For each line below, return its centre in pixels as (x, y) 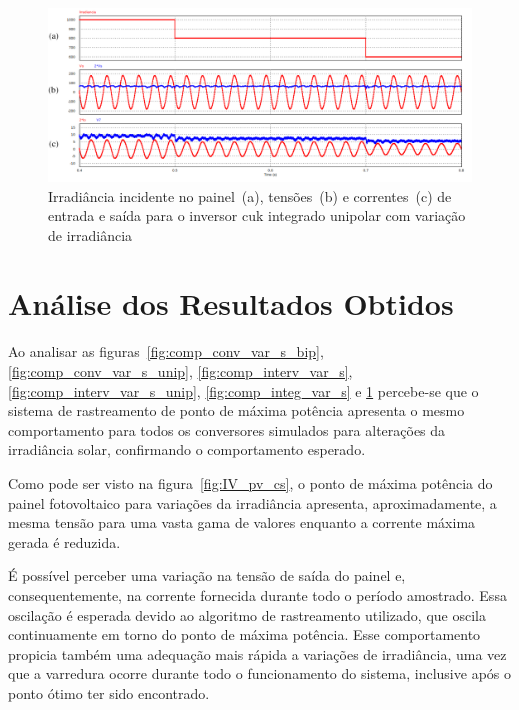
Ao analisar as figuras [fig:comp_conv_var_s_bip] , (166, 351)
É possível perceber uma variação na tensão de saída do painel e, (207, 575)
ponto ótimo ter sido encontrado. (109, 692)
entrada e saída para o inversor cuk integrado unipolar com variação (257, 215)
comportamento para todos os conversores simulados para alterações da (227, 429)
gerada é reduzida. (64, 541)
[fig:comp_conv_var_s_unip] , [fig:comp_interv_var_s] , (180, 371)
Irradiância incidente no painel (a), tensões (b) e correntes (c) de (250, 195)
